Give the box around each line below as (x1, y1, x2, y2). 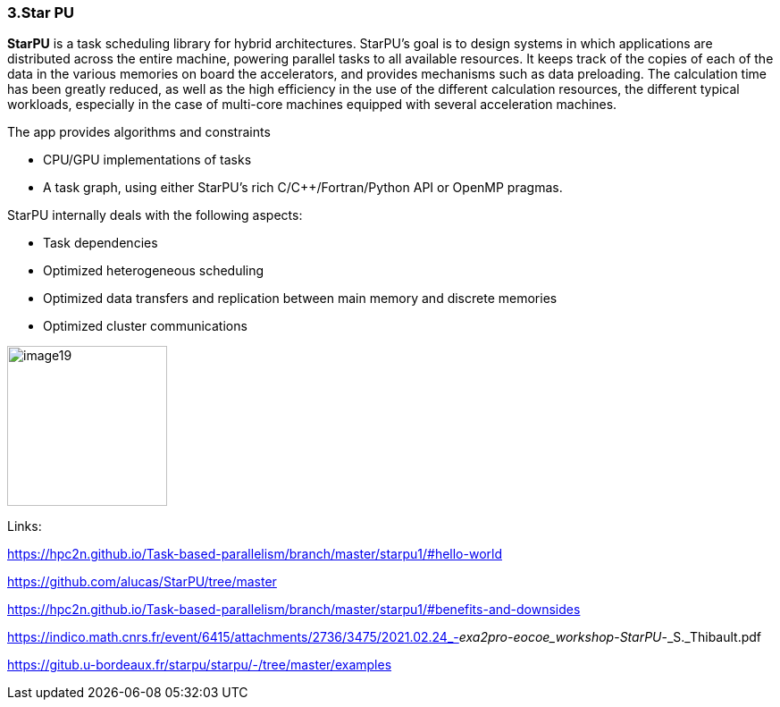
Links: (7, 518, 42, 534)
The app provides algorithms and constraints (7, 124, 271, 140)
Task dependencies (43, 235, 158, 251)
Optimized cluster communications (43, 318, 247, 334)
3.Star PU (7, 4, 75, 21)
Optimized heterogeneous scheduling (43, 263, 264, 279)
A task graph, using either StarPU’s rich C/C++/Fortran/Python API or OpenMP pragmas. (43, 180, 563, 196)
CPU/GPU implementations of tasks (43, 152, 252, 168)
